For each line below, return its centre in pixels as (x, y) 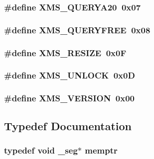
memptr (101, 150)
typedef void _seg (41, 150)
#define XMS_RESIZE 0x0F (65, 52)
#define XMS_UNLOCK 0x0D (70, 75)
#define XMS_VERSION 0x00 (69, 98)
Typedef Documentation (68, 125)
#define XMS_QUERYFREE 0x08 (77, 30)
